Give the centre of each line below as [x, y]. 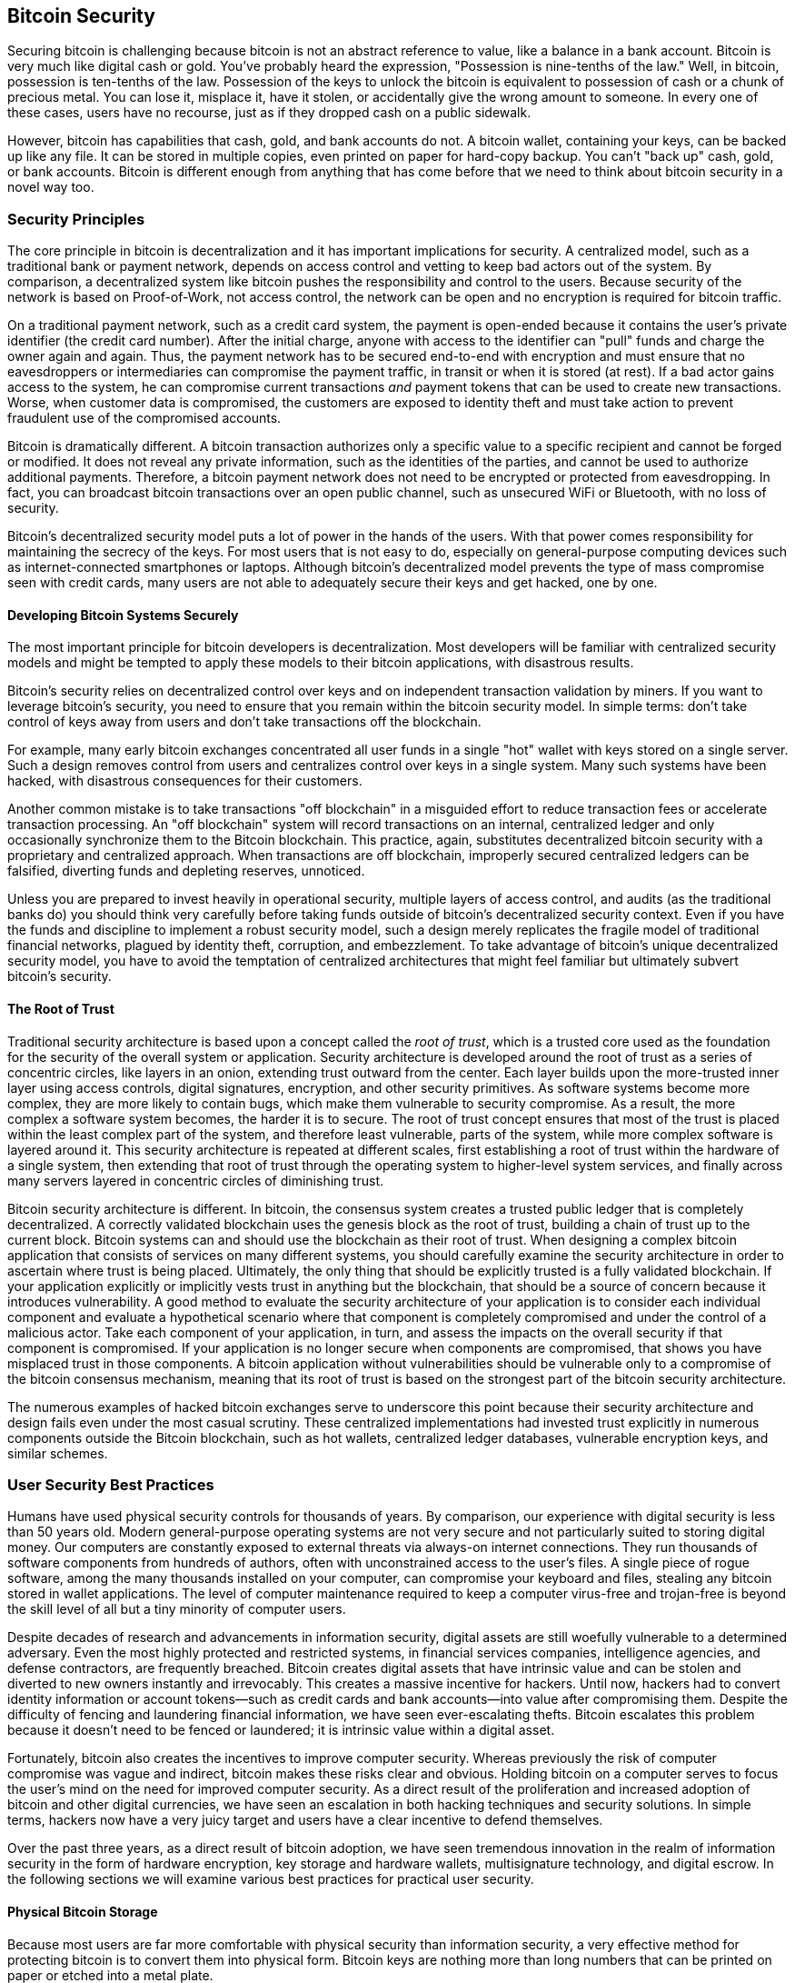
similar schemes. [58, 1453]
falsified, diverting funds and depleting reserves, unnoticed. [186, 871]
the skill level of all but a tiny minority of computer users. [177, 1609]
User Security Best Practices [111, 1484]
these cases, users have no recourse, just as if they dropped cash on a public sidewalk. [269, 113]
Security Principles [76, 219]
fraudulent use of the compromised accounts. [144, 418]
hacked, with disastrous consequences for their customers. [185, 781]
